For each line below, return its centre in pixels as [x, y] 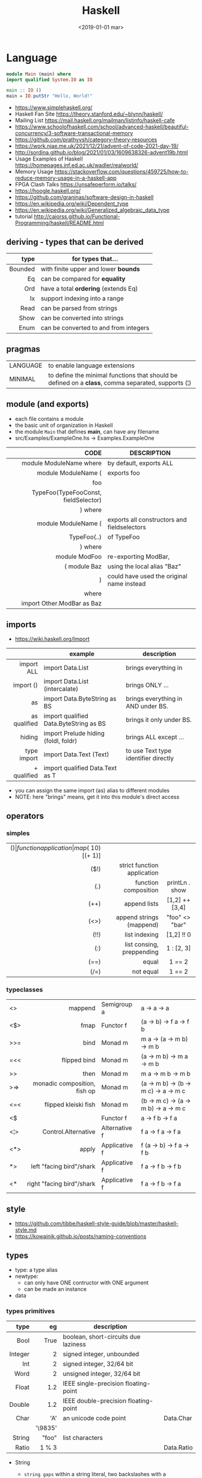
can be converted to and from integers [95, 328]
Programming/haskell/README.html [59, 223]
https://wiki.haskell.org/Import [52, 639]
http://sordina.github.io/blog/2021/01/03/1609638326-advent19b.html [101, 153]
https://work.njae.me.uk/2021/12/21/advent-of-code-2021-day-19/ [96, 146]
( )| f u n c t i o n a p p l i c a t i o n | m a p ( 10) [55, 848]
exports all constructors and [147, 519]
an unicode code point [94, 1418]
